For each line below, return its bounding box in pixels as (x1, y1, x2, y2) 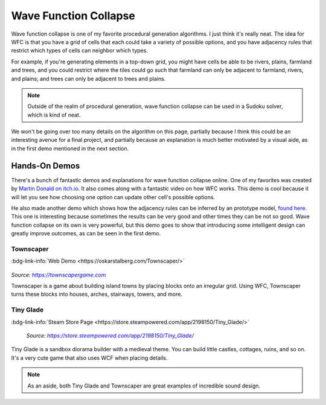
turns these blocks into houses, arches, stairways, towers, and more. (11, 290, 182, 298)
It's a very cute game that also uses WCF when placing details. (11, 354, 168, 362)
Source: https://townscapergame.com (11, 271, 106, 278)
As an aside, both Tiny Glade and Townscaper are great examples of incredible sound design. (27, 382, 261, 389)
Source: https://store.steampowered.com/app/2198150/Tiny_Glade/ (26, 332, 194, 339)
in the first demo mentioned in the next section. (11, 145, 129, 152)
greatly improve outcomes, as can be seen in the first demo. (11, 230, 161, 237)
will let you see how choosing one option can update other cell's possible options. (11, 193, 216, 200)
